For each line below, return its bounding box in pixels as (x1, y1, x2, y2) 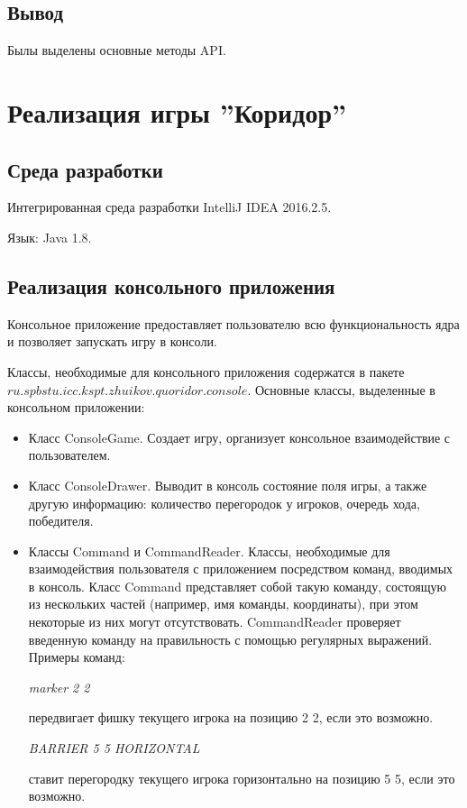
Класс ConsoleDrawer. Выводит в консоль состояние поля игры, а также (28, 475, 427, 494)
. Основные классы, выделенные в (247, 380, 435, 399)
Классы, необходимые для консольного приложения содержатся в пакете (7, 362, 405, 381)
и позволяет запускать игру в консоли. (7, 332, 217, 351)
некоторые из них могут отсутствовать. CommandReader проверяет (28, 612, 401, 631)
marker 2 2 (28, 677, 90, 696)
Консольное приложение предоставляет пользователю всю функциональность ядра (7, 314, 460, 333)
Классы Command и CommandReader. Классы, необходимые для (28, 541, 390, 560)
